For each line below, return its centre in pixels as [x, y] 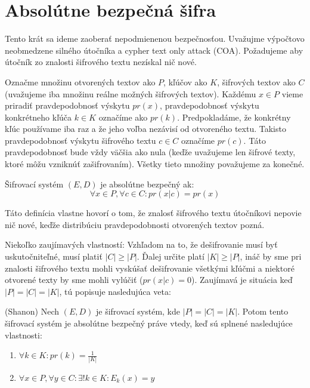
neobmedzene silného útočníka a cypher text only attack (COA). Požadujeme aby [154, 50]
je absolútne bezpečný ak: [147, 184]
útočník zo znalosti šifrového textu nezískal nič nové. [101, 62]
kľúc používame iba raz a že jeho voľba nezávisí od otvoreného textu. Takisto [145, 129]
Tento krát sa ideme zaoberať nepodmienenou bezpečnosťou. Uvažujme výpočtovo [155, 39]
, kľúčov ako [185, 81]
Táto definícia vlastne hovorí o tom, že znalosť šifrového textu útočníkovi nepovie [153, 213]
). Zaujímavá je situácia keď [242, 280]
